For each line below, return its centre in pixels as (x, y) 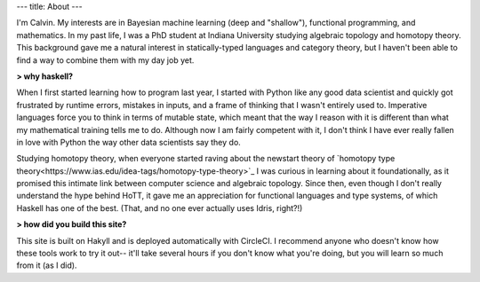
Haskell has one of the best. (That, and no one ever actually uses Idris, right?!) (160, 208)
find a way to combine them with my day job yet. (105, 60)
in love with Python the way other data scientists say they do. (129, 142)
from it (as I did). (47, 265)
